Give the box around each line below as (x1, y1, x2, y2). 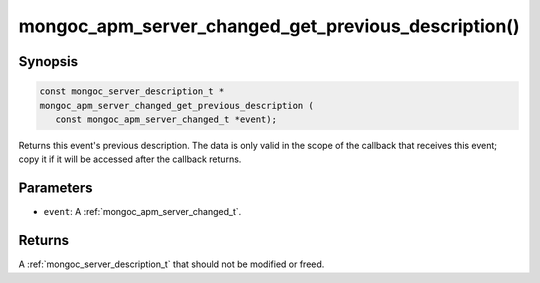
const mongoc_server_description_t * (39, 86, 225, 97)
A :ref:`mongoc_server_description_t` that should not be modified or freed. (18, 258, 325, 270)
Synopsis (18, 53, 79, 70)
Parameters (18, 180, 93, 197)
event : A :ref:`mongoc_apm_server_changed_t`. (43, 206, 242, 218)
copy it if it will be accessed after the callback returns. (18, 153, 242, 165)
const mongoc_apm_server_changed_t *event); (55, 113, 277, 125)
